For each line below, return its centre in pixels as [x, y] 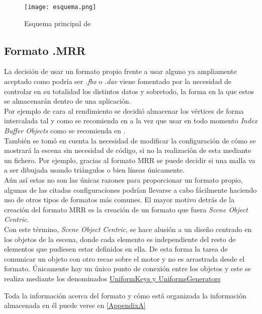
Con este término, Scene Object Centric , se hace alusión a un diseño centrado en [128, 229]
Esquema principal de [58, 23]
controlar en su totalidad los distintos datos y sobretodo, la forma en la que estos [129, 91]
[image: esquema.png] [60, 7]
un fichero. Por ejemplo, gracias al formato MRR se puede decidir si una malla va [130, 160]
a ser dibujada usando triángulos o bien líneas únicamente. [94, 170]
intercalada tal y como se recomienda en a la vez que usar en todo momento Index [131, 121]
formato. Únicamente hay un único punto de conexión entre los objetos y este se [127, 268]
